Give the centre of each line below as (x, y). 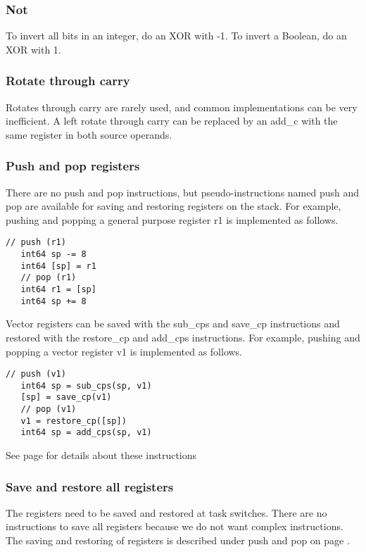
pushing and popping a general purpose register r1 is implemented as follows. (172, 219)
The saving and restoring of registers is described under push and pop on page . (178, 540)
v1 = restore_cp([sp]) (74, 421)
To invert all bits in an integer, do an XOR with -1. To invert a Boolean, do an (176, 36)
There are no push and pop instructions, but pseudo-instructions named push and (183, 192)
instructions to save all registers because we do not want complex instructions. (175, 526)
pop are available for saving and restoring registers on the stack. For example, (173, 206)
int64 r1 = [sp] (58, 290)
